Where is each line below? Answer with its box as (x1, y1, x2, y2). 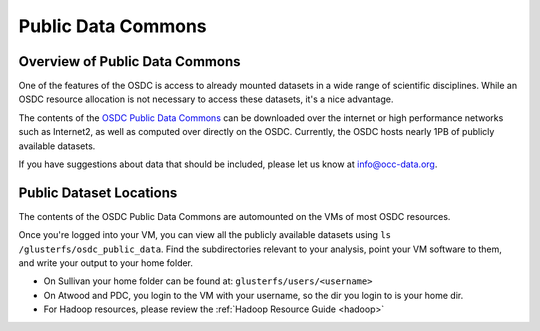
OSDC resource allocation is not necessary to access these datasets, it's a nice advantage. (18, 93, 394, 105)
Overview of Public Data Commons (18, 53, 241, 70)
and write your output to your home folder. (18, 257, 194, 269)
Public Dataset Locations (18, 184, 178, 201)
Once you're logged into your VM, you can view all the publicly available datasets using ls (18, 229, 392, 241)
